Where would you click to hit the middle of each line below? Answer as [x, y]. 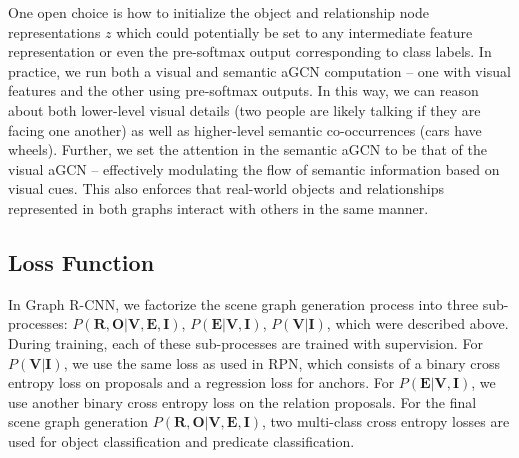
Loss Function [81, 261]
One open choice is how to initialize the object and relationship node [218, 12]
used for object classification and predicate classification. [181, 440]
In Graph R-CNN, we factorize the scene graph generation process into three [243, 303]
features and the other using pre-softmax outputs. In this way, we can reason [243, 90]
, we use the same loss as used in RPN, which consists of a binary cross [282, 362]
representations [54, 31]
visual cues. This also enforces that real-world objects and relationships [226, 188]
